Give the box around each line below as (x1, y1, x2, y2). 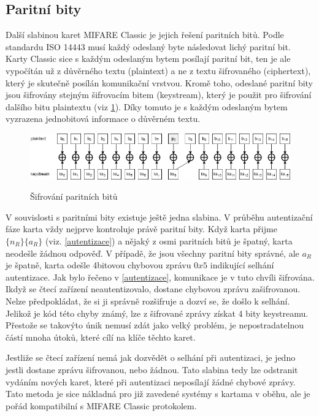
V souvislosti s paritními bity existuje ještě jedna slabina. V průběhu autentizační (6, 210, 313, 223)
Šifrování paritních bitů (30, 190, 118, 203)
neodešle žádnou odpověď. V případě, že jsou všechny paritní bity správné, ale (6, 246, 299, 259)
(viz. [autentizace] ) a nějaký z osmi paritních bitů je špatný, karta (45, 235, 293, 248)
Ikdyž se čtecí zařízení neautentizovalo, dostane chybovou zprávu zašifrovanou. (6, 282, 301, 295)
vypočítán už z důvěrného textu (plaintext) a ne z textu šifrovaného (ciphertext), (6, 64, 311, 77)
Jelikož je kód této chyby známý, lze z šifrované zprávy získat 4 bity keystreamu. (6, 306, 309, 319)
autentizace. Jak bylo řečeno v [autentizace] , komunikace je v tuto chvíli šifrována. (6, 270, 315, 283)
